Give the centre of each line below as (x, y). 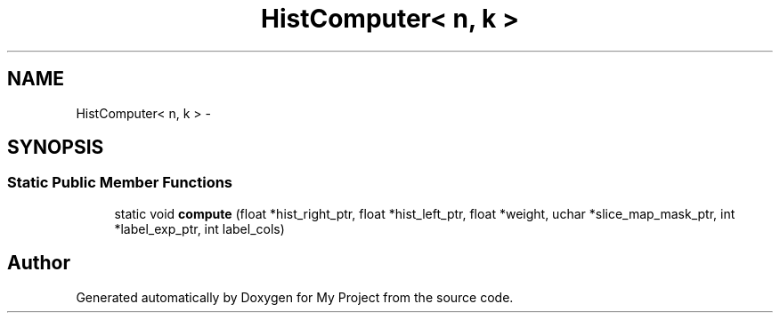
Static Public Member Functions (120, 183)
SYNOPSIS (56, 148)
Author (39, 263)
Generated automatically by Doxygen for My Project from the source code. (295, 297)
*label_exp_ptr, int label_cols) (199, 228)
